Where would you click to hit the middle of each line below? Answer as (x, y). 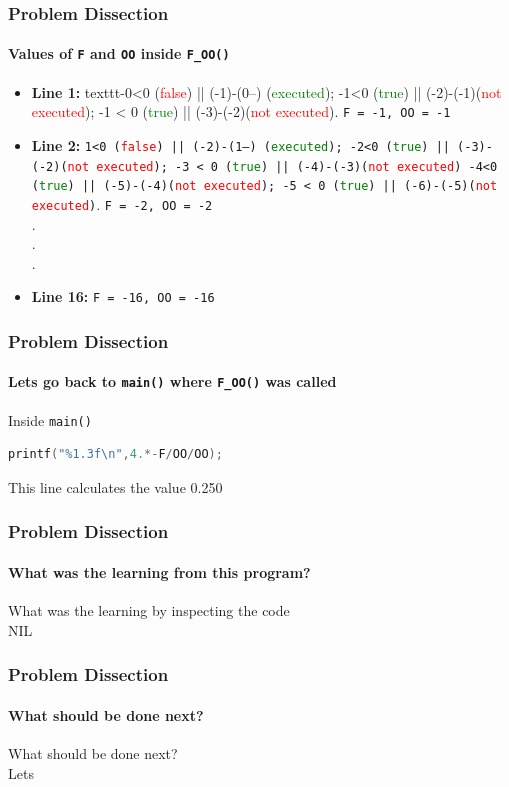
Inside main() (50, 419)
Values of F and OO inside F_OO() (119, 53)
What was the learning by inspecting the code (149, 610)
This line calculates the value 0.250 (115, 486)
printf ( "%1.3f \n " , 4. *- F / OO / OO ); (115, 454)
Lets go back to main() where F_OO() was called (172, 381)
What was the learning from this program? (159, 572)
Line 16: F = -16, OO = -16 (123, 296)
